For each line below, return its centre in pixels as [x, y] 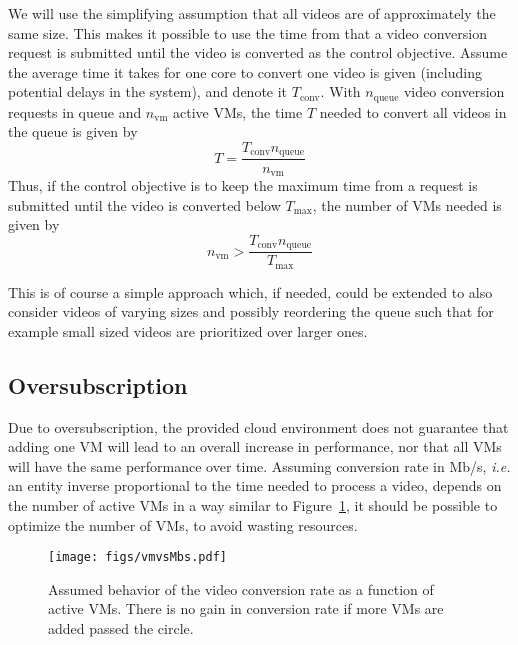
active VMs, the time [238, 111]
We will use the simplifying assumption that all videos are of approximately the [252, 13]
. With [340, 91]
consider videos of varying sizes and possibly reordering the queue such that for [251, 311]
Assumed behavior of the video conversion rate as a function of [241, 588]
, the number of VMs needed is [407, 204]
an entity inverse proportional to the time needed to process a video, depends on [255, 485]
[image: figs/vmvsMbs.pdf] [137, 557]
